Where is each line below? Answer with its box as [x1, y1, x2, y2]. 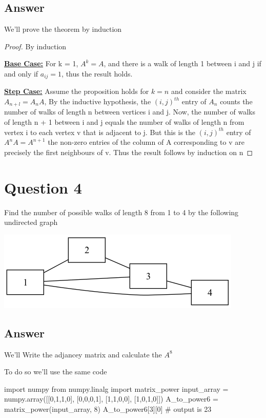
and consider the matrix [171, 86, 247, 97]
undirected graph [4, 217, 58, 227]
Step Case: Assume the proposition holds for [4, 86, 149, 97]
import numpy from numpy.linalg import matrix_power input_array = [4, 383, 229, 394]
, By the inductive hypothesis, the [44, 96, 151, 107]
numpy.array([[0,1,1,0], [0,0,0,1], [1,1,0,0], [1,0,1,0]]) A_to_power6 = [4, 393, 218, 404]
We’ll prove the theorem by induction [4, 24, 122, 34]
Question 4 [4, 177, 82, 198]
